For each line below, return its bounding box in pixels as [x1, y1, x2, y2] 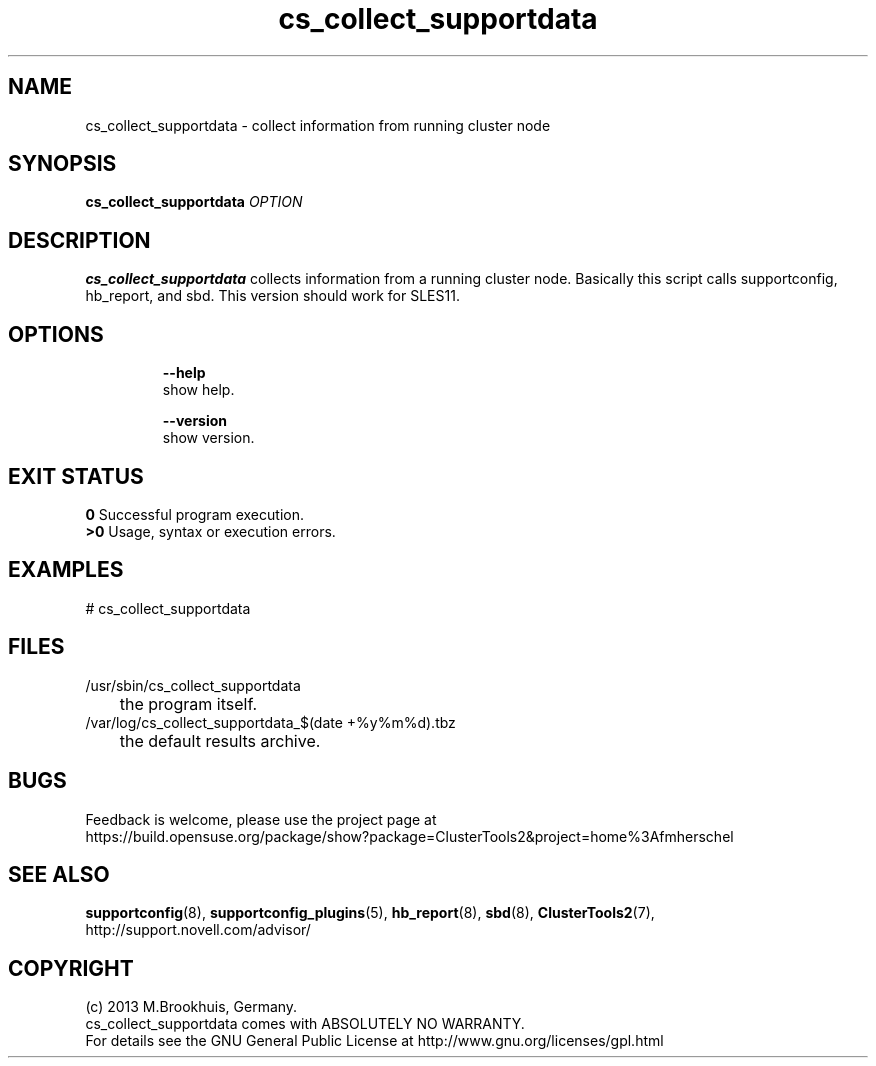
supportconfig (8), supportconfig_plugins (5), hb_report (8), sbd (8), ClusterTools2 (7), [85, 904, 655, 922]
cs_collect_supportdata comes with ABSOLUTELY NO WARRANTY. [85, 1015, 525, 1033]
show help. [162, 381, 235, 399]
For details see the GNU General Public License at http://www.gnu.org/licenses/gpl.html [85, 1032, 664, 1050]
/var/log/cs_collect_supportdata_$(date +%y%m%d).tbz [85, 713, 456, 731]
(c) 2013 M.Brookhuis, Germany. [85, 998, 298, 1016]
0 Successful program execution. [85, 505, 304, 523]
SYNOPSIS [8, 151, 117, 177]
